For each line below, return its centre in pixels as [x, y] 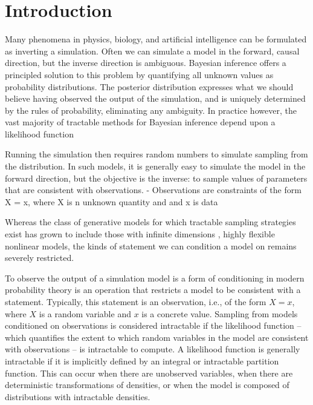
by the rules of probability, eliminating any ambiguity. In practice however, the [151, 110]
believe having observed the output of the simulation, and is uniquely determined [155, 98]
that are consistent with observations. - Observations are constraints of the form [153, 190]
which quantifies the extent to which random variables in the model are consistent [157, 337]
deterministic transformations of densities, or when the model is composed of [147, 385]
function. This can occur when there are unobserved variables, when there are [149, 373]
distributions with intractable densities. [78, 396]
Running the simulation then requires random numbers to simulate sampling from [156, 154]
